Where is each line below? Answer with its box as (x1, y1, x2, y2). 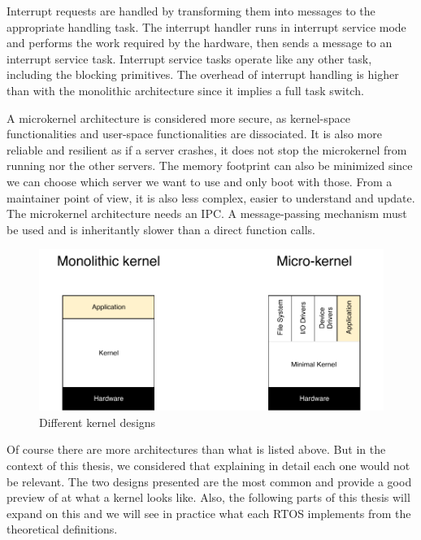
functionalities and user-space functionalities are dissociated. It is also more (7, 125, 382, 142)
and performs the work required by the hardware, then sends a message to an (7, 34, 393, 51)
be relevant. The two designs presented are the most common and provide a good (7, 472, 412, 490)
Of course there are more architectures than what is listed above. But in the (7, 441, 386, 458)
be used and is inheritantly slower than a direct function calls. (7, 220, 316, 237)
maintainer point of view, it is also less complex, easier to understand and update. (7, 189, 415, 206)
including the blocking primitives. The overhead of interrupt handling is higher (7, 66, 399, 83)
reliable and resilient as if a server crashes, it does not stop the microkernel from (7, 141, 407, 158)
